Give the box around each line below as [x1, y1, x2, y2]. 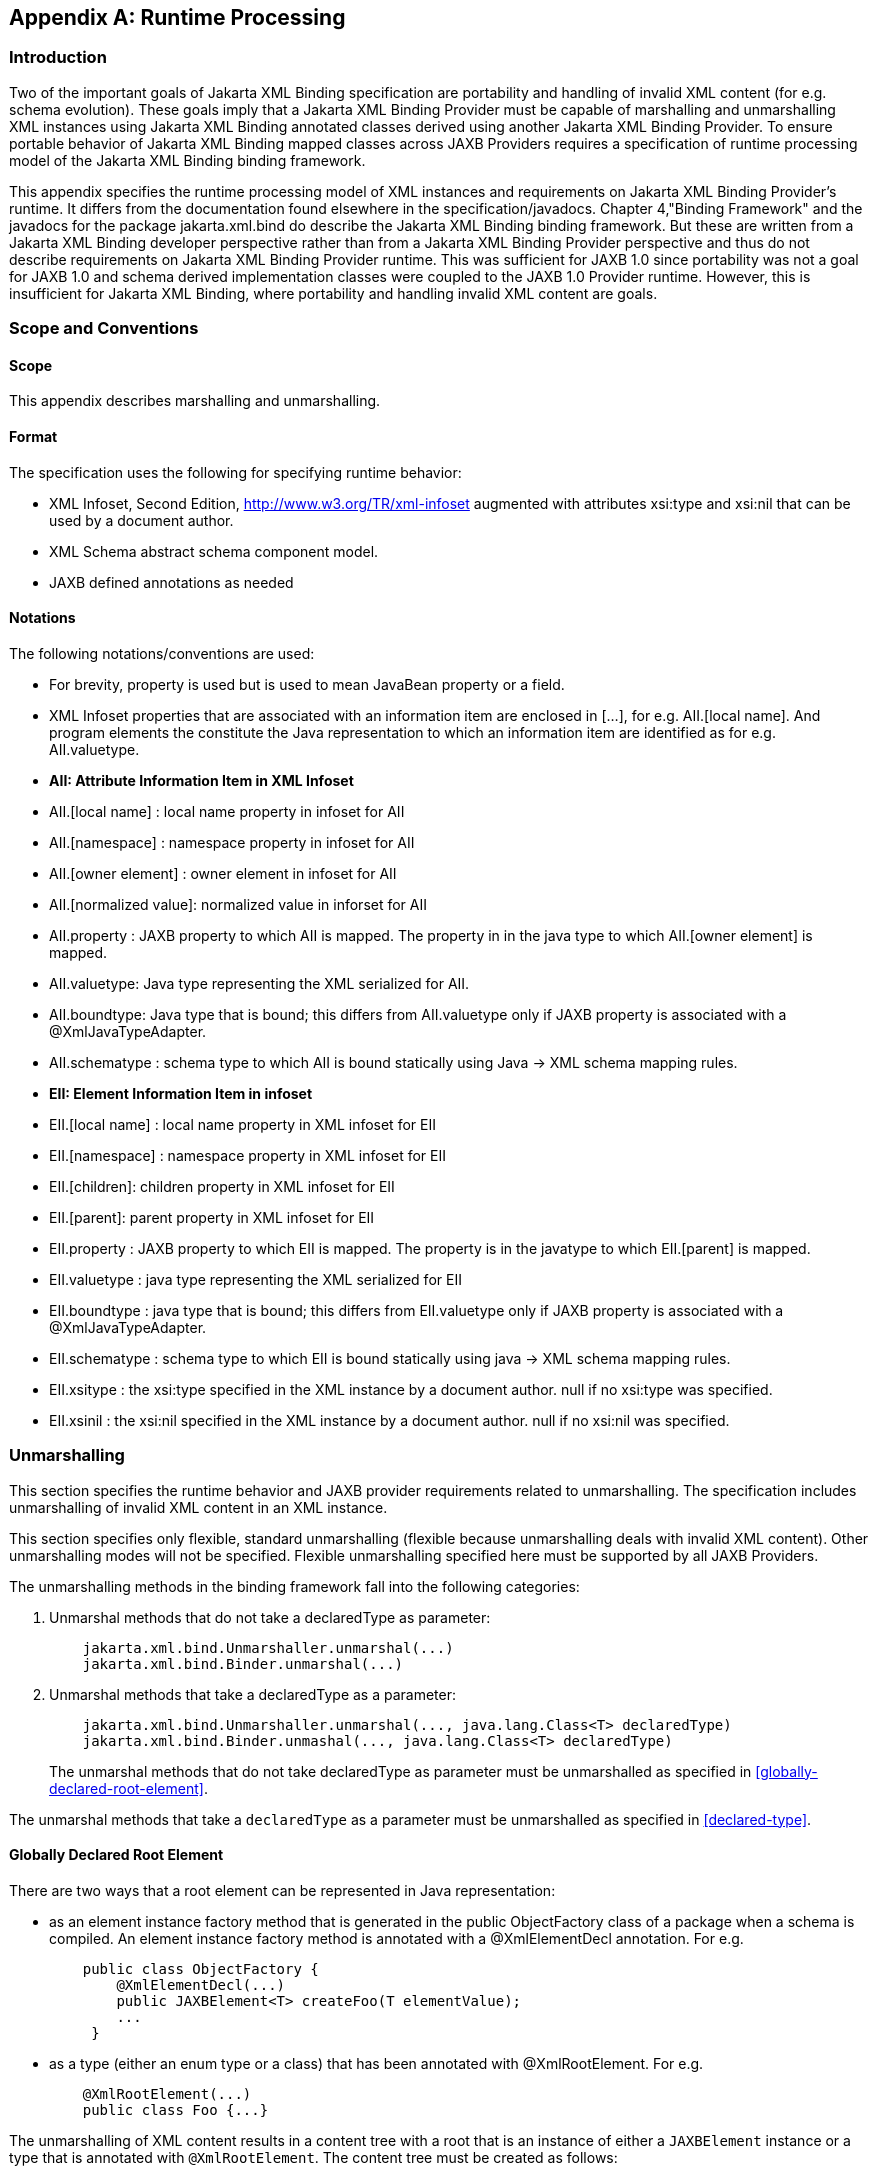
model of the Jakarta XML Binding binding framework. [9, 151, 366, 169]
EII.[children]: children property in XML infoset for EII [49, 1177, 395, 1195]
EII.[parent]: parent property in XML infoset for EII [49, 1208, 375, 1226]
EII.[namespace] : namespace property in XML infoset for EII [49, 1146, 446, 1164]
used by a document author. [49, 511, 234, 529]
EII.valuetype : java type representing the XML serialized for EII [49, 1270, 462, 1288]
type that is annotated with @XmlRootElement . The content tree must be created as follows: [9, 2148, 618, 2166]
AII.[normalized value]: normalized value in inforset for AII [49, 895, 427, 913]
